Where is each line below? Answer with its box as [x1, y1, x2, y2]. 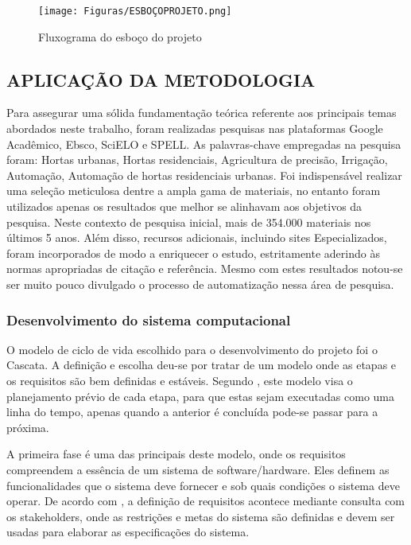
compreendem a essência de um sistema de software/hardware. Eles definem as [6, 461, 390, 477]
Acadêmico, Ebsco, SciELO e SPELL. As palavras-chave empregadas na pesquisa [6, 135, 401, 152]
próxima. [6, 418, 49, 435]
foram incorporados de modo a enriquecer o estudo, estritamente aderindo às [6, 244, 380, 261]
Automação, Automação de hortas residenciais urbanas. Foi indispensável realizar [6, 166, 402, 183]
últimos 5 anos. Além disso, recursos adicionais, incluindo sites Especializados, [6, 229, 387, 246]
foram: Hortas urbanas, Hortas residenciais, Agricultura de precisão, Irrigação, [6, 151, 388, 168]
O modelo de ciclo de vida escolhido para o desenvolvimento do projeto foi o [6, 341, 378, 357]
